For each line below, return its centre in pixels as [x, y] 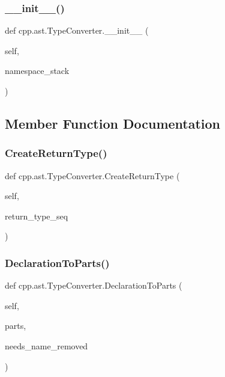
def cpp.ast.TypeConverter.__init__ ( [77, 30]
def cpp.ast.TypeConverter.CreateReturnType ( [92, 175]
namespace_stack [37, 71]
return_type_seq [37, 216]
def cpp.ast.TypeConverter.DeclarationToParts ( [94, 285]
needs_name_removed [46, 345]
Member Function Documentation [113, 123]
